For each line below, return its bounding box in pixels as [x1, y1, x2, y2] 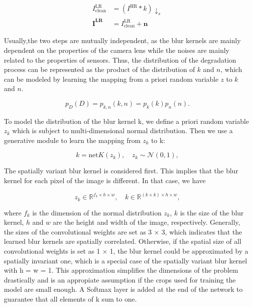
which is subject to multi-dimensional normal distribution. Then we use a [12, 125, 233, 136]
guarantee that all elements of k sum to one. [4, 293, 137, 304]
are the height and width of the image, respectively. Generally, [52, 217, 240, 227]
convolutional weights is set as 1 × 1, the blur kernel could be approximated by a [4, 245, 249, 256]
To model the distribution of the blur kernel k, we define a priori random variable [4, 116, 249, 126]
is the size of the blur [180, 207, 244, 217]
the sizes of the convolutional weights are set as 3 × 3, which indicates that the [4, 226, 242, 236]
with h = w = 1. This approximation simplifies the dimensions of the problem [4, 265, 238, 275]
